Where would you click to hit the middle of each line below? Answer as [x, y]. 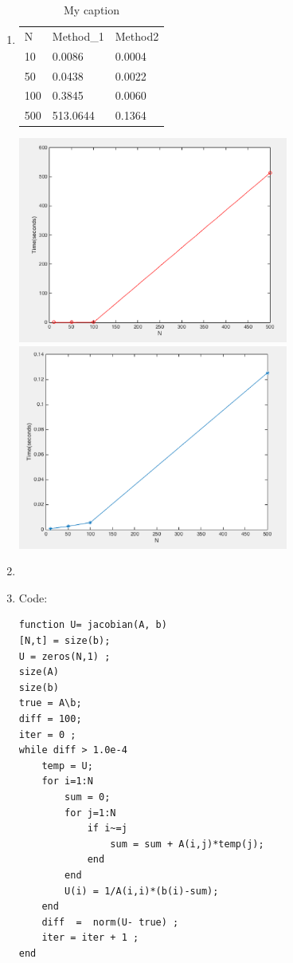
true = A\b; [50, 703]
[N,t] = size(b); [64, 641]
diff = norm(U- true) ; [110, 922]
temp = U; [67, 766]
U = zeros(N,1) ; [64, 656]
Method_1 [78, 36]
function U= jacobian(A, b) [93, 625]
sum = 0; [88, 797]
